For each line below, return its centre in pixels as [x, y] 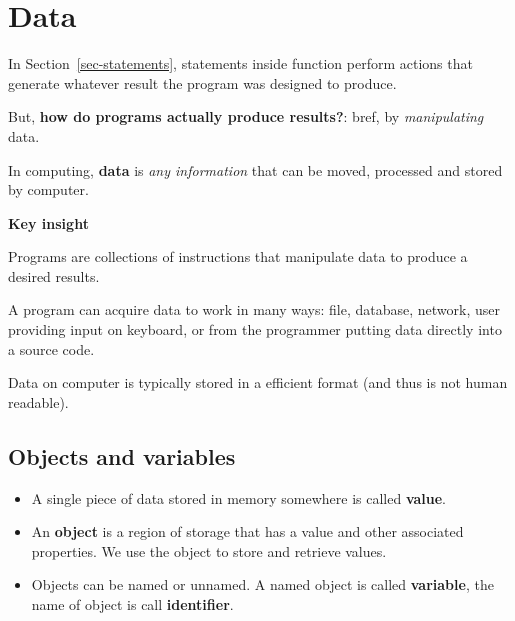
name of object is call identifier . [132, 604]
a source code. [51, 348]
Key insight [48, 222]
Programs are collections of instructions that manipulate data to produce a [238, 256]
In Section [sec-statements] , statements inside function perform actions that [240, 63]
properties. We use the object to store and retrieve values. [209, 550]
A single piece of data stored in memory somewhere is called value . [239, 497]
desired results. [54, 275]
